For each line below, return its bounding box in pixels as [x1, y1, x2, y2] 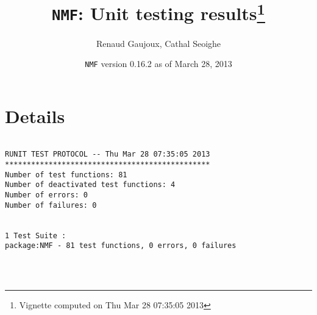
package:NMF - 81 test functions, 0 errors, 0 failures [5, 241, 237, 250]
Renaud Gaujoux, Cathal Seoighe [96, 37, 221, 49]
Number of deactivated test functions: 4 [5, 180, 176, 189]
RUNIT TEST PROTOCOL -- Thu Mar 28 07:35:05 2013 [5, 150, 210, 159]
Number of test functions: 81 [5, 170, 127, 179]
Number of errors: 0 [5, 191, 88, 200]
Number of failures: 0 [5, 200, 97, 210]
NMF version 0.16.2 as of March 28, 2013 [85, 57, 232, 70]
